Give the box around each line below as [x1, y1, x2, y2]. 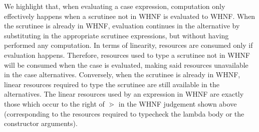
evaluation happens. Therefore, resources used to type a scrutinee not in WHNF [4, 49, 250, 60]
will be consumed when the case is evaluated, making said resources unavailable [4, 59, 248, 70]
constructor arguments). [4, 118, 78, 129]
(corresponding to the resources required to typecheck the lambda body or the [4, 108, 244, 119]
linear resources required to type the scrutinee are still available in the [4, 79, 219, 89]
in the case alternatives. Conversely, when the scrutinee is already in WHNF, [4, 69, 240, 80]
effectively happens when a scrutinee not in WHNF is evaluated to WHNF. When [4, 10, 255, 21]
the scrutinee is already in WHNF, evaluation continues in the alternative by [4, 20, 240, 31]
